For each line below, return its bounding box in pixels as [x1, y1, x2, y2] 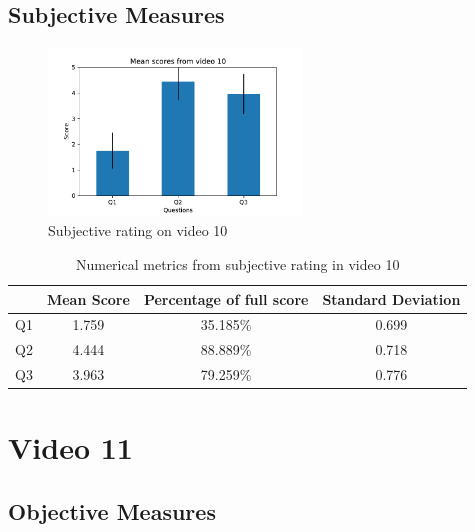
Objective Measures [8, 495, 216, 526]
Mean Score [46, 288, 130, 309]
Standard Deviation [322, 288, 461, 309]
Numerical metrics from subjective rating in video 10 [75, 253, 400, 274]
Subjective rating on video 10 [48, 220, 228, 241]
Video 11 [8, 427, 133, 468]
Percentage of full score [143, 288, 309, 309]
